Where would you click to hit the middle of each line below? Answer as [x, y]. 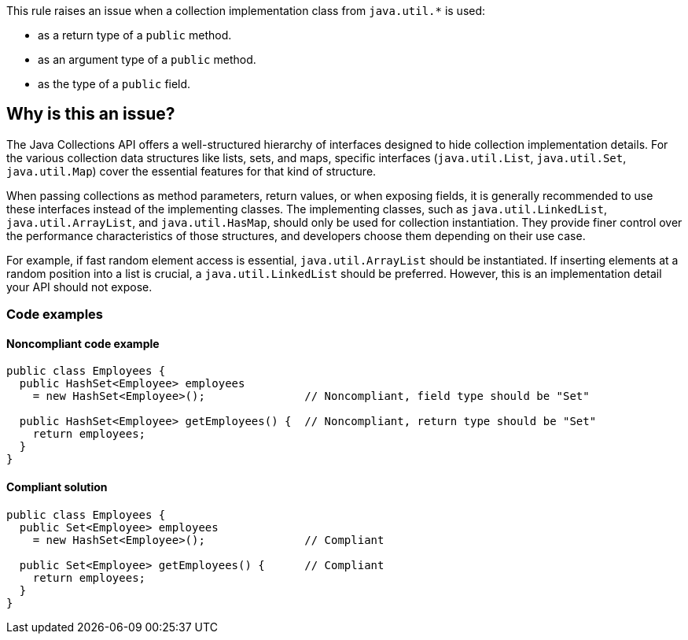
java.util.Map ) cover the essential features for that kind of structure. [191, 171]
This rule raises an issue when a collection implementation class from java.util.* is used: [246, 11]
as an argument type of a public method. [147, 59]
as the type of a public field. [114, 84]
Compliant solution [57, 487]
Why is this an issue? [91, 114]
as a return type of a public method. [135, 35]
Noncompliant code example [83, 343]
